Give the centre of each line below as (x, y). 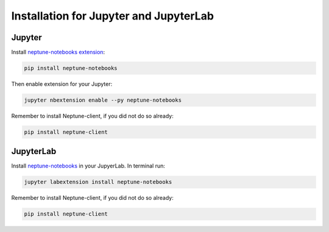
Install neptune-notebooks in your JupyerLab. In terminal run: (88, 166)
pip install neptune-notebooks (71, 68)
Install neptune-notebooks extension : (58, 52)
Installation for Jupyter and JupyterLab (113, 16)
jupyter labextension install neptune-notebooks (98, 182)
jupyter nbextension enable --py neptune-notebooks (103, 100)
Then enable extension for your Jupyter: (62, 84)
